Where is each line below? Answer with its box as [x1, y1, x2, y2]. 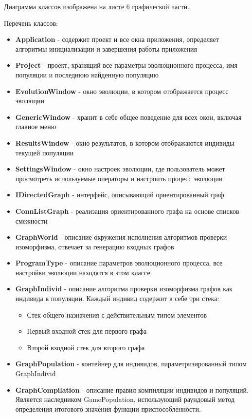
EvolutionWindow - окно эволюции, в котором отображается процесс [15, 86, 229, 96]
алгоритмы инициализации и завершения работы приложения [15, 43, 198, 54]
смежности [15, 215, 48, 226]
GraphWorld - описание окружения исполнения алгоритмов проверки [15, 232, 227, 242]
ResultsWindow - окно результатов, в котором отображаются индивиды [15, 137, 234, 148]
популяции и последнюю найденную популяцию [15, 69, 159, 79]
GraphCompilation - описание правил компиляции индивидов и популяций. [15, 384, 249, 395]
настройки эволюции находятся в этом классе [15, 267, 150, 277]
